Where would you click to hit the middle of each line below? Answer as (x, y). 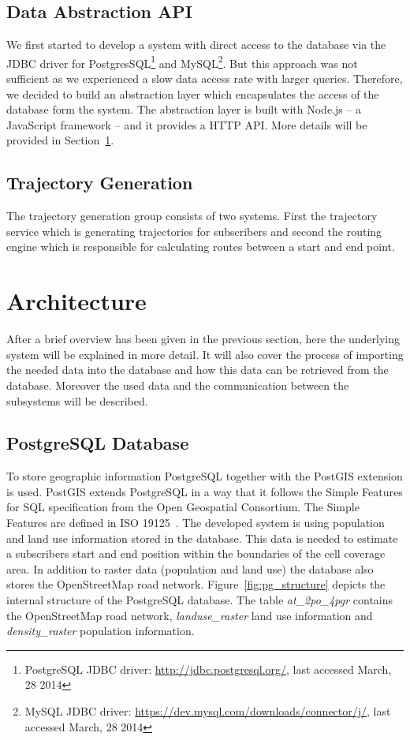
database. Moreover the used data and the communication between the (178, 385)
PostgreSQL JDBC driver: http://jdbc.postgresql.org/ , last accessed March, (208, 669)
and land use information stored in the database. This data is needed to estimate (202, 538)
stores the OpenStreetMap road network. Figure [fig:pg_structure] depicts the (196, 584)
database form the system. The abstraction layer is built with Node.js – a (184, 109)
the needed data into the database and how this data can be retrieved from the (198, 370)
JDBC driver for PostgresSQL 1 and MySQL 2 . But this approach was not (182, 62)
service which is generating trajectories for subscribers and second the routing (194, 231)
